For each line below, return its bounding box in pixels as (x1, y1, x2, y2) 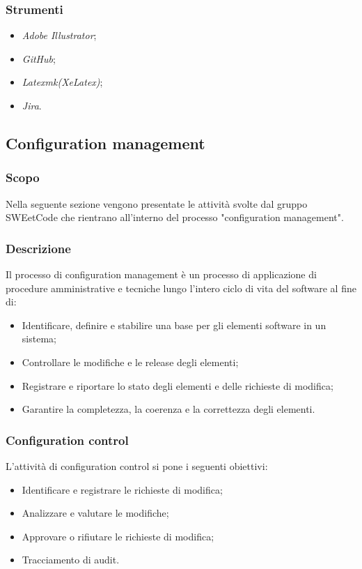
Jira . (22, 98, 42, 112)
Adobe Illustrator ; (22, 28, 97, 43)
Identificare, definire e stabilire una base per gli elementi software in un (22, 317, 326, 332)
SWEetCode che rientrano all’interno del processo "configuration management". (6, 210, 344, 225)
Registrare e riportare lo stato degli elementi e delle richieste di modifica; (22, 378, 333, 393)
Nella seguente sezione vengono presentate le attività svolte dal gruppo (6, 196, 308, 211)
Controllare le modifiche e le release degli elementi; (22, 354, 239, 369)
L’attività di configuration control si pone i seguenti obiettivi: (6, 458, 268, 473)
